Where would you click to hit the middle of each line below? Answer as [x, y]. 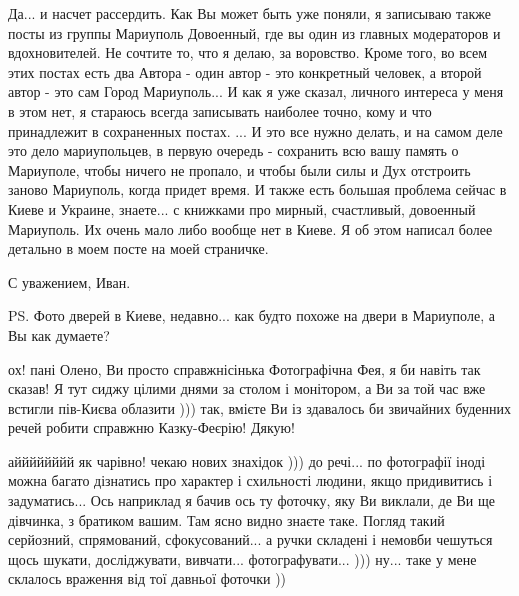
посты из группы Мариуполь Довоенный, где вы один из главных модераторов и [254, 32]
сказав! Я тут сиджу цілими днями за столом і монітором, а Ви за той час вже [247, 388]
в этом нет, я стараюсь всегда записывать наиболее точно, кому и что [220, 110]
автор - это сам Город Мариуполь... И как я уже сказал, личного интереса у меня [256, 91]
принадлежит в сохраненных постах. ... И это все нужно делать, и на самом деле [255, 130]
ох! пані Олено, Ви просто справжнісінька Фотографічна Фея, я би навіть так [244, 368]
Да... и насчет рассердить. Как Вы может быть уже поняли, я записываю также [250, 13]
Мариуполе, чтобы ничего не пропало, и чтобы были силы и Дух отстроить [239, 169]
